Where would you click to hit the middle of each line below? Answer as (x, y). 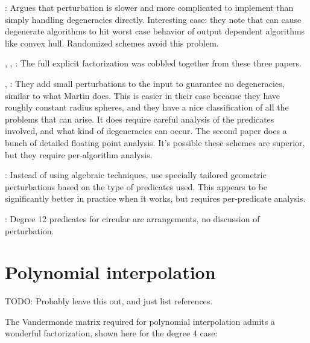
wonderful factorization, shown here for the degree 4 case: (111, 333)
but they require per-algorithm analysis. (79, 154)
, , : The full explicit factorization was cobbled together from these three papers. (153, 63)
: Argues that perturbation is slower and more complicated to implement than (149, 7)
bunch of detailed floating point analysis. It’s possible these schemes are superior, (155, 142)
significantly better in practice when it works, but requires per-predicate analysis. (155, 198)
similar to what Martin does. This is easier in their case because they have (143, 95)
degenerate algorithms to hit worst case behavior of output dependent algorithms (155, 31)
